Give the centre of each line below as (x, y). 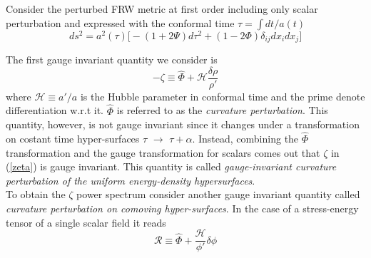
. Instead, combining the (245, 138)
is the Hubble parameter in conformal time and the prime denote (223, 96)
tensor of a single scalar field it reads (86, 222)
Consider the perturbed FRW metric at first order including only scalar (162, 9)
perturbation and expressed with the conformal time (120, 22)
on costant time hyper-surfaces (73, 138)
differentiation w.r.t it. (55, 110)
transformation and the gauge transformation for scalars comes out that (163, 152)
